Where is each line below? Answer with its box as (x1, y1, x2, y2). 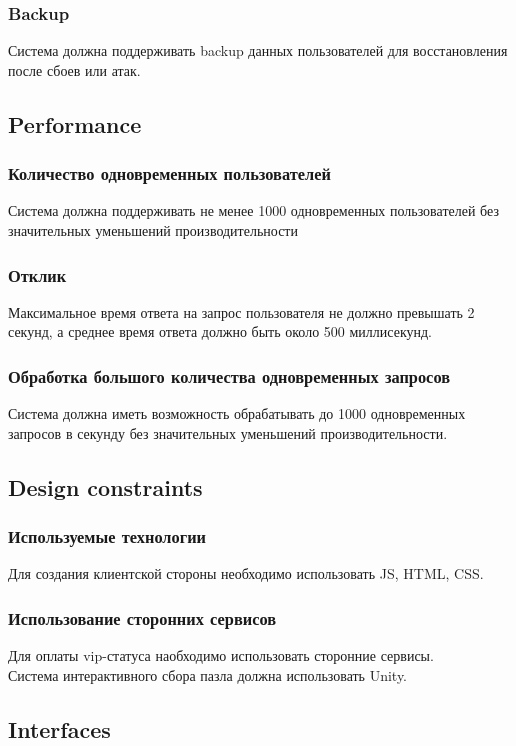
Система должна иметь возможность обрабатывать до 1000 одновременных (8, 403, 466, 424)
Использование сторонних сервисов (8, 605, 277, 630)
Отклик (8, 262, 67, 287)
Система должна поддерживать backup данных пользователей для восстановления (8, 40, 508, 61)
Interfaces (8, 713, 111, 744)
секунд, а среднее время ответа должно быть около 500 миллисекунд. (8, 321, 433, 342)
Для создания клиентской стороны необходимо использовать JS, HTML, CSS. (8, 563, 484, 584)
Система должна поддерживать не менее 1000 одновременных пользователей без (8, 200, 499, 221)
